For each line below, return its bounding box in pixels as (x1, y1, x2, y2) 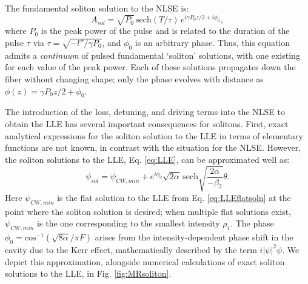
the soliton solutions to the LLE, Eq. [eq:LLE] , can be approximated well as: (5, 153, 290, 165)
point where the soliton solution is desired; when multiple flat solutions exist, (5, 205, 291, 217)
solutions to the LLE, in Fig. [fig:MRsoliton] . (5, 267, 172, 280)
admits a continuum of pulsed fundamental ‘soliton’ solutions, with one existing (5, 48, 300, 61)
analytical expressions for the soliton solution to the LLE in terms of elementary (5, 129, 303, 142)
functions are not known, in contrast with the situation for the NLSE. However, (5, 141, 301, 154)
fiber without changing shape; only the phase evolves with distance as (5, 73, 264, 85)
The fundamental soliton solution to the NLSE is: (5, 2, 189, 14)
